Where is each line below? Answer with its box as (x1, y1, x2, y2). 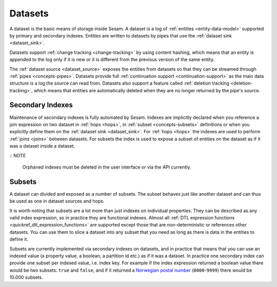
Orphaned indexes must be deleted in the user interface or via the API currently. (22, 164, 192, 170)
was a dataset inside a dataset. (9, 143, 75, 149)
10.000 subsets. (9, 274, 43, 280)
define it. (9, 236, 28, 242)
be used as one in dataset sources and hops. (9, 198, 105, 204)
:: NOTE (9, 152, 26, 158)
